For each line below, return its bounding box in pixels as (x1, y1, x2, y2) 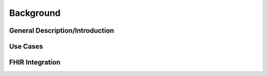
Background (9, 7, 61, 18)
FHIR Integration (9, 58, 61, 67)
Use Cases (9, 42, 43, 51)
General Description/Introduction (9, 26, 114, 35)
